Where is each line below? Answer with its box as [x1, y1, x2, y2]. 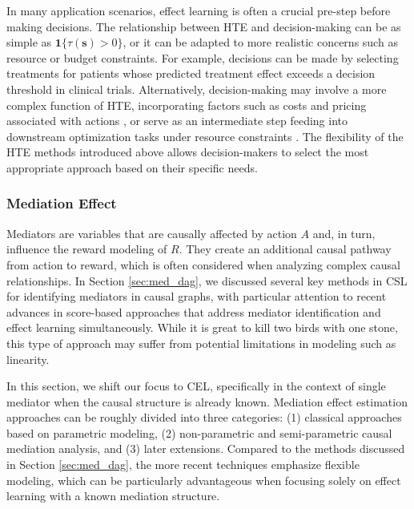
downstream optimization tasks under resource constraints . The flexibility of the [6, 127, 404, 144]
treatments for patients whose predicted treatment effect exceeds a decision [6, 65, 376, 82]
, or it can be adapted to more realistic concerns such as [123, 34, 398, 50]
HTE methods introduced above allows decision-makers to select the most [6, 143, 369, 160]
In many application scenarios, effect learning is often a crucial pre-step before [6, 2, 391, 18]
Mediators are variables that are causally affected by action [6, 224, 297, 241]
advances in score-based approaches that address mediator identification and [6, 303, 381, 320]
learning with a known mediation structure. [6, 487, 220, 504]
